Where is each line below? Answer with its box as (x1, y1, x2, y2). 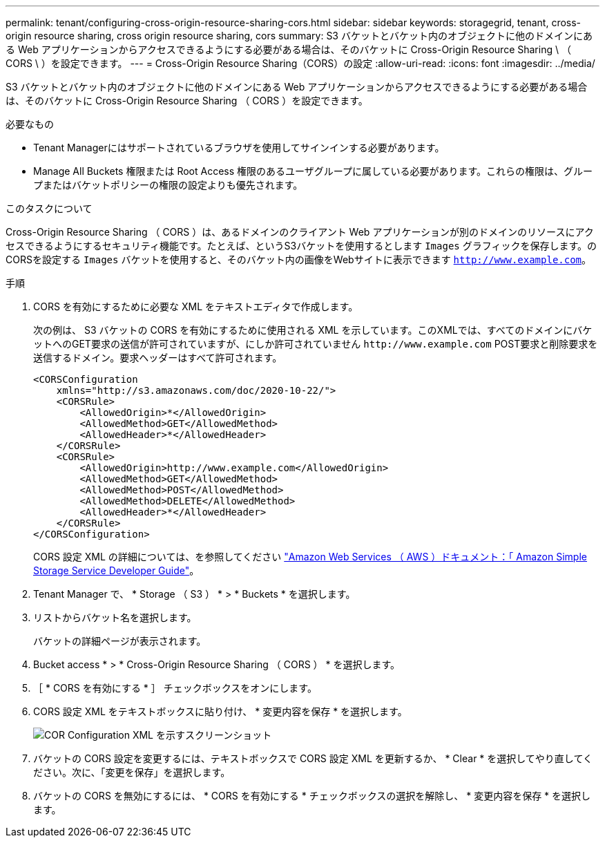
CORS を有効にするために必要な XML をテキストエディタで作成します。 (33, 301, 358, 312)
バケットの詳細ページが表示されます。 (33, 635, 207, 647)
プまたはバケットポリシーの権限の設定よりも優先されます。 (33, 179, 303, 191)
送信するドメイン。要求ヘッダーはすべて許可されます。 (33, 352, 282, 363)
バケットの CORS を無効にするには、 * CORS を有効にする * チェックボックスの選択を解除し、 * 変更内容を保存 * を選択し (33, 790, 591, 802)
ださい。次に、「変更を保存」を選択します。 (33, 766, 231, 778)
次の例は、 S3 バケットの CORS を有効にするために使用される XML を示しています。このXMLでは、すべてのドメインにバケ (33, 324, 593, 336)
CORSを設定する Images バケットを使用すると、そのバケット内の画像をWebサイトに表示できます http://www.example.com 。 (6, 254, 592, 265)
